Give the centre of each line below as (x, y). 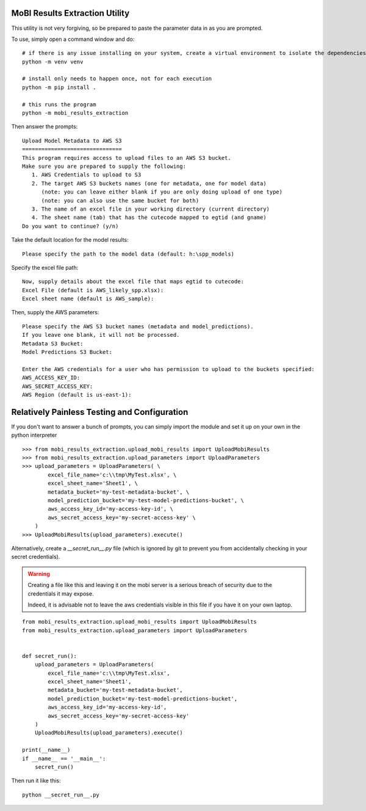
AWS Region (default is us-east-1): (77, 395)
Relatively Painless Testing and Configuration (100, 412)
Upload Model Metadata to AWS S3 (72, 141)
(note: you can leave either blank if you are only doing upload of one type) (162, 192)
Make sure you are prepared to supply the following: (104, 166)
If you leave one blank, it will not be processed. (101, 335)
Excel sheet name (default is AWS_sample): (88, 299)
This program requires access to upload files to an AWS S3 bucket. (127, 158)
